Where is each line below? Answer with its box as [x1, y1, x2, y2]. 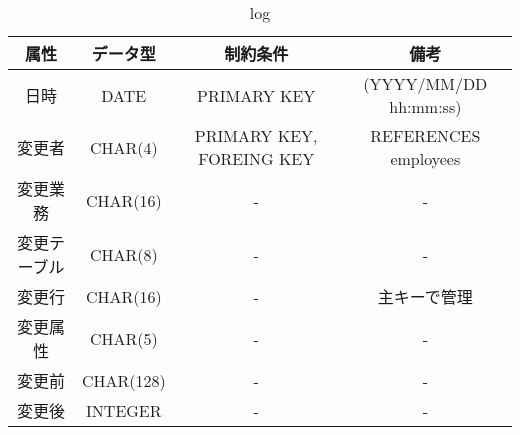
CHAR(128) [81, 368, 166, 392]
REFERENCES [370, 124, 481, 147]
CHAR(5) [89, 326, 158, 350]
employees [390, 147, 461, 170]
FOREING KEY [198, 147, 315, 170]
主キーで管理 [377, 285, 473, 308]
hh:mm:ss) [389, 95, 462, 118]
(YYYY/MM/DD [363, 72, 488, 95]
